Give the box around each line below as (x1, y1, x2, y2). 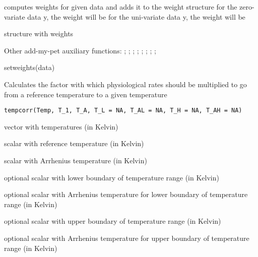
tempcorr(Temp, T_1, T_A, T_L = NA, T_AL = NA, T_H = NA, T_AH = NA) (4, 107, 242, 114)
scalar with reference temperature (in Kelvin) (4, 138, 144, 149)
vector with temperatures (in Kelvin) (4, 121, 118, 132)
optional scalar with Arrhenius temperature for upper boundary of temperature (4, 232, 249, 243)
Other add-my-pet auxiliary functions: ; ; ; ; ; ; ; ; (4, 45, 156, 55)
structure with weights (4, 28, 74, 39)
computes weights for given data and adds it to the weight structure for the (4, 2, 237, 12)
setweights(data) (4, 62, 55, 73)
